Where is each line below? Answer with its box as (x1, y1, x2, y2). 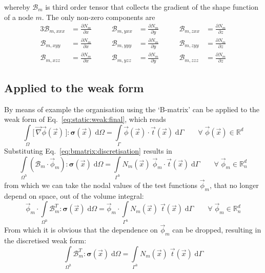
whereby (4, 2, 30, 12)
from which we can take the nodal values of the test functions (4, 179, 198, 190)
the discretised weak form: (4, 235, 87, 246)
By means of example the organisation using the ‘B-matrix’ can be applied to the (4, 103, 260, 114)
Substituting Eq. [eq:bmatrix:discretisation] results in (4, 145, 172, 156)
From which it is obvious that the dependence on (4, 224, 158, 235)
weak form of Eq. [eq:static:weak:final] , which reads (4, 114, 166, 124)
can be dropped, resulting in (172, 224, 261, 235)
